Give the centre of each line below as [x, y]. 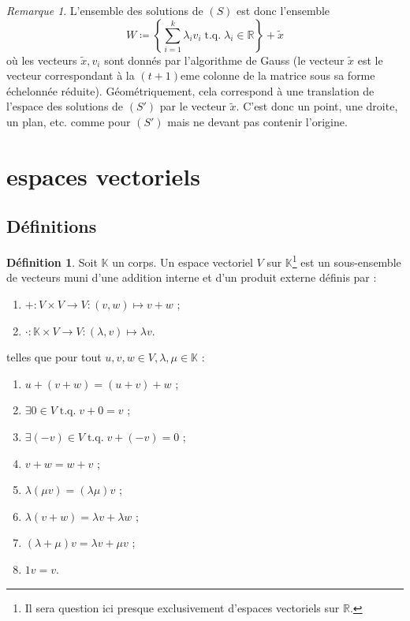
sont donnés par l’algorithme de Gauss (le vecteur [224, 60]
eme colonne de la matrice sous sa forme [278, 75]
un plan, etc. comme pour [69, 121]
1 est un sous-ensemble [347, 261]
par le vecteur [193, 106]
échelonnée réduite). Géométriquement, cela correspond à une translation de [190, 90]
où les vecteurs [42, 60]
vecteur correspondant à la [71, 75]
